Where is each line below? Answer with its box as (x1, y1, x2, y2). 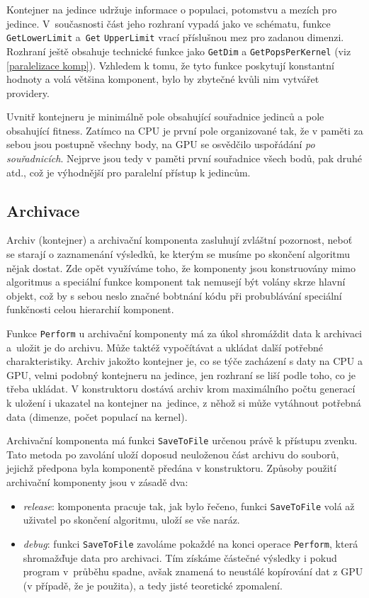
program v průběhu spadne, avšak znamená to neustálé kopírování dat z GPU (23, 564, 363, 579)
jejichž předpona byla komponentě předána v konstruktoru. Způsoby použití (6, 461, 336, 475)
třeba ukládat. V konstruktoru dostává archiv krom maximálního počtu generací (6, 381, 356, 396)
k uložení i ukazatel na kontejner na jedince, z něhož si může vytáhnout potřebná (6, 395, 361, 410)
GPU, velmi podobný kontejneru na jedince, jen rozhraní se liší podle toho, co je (6, 367, 356, 382)
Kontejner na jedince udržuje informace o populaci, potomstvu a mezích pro (6, 2, 337, 16)
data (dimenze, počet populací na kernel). (6, 409, 188, 424)
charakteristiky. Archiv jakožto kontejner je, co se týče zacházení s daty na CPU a (6, 354, 363, 368)
